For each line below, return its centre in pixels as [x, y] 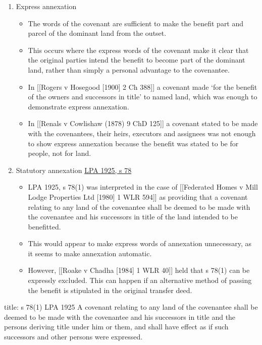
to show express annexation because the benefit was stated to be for [133, 143]
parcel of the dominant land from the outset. [97, 33]
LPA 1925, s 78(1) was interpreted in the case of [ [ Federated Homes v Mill [143, 187]
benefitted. [44, 226]
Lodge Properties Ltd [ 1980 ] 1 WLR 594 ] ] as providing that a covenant [138, 196]
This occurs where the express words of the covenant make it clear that [138, 50]
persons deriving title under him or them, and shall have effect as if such [116, 327]
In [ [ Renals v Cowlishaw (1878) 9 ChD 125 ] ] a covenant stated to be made [143, 123]
